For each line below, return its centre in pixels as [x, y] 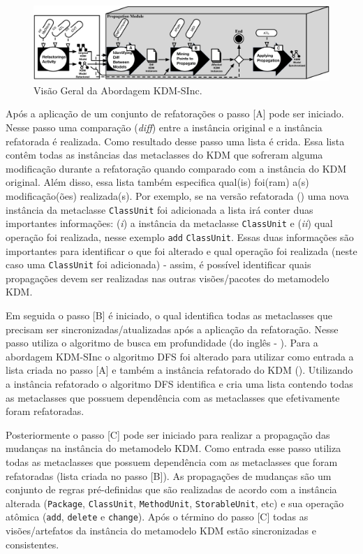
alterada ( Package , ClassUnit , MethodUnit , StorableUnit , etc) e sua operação [175, 503]
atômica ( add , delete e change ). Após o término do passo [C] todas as [157, 517]
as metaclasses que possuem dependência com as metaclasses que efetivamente [173, 397]
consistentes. [32, 544]
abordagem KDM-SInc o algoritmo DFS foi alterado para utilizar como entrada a [180, 356]
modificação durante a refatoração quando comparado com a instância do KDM [176, 168]
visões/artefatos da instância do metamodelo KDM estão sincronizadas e [161, 531]
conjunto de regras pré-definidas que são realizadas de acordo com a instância [171, 489]
